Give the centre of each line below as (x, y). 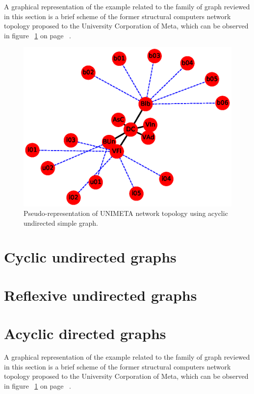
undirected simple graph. (61, 223)
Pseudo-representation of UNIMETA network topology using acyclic (126, 213)
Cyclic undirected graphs (90, 256)
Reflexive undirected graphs (101, 295)
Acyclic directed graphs (85, 333)
